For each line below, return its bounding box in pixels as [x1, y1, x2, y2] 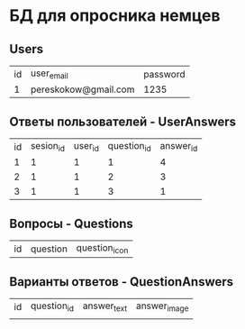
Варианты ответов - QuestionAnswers [9, 274, 234, 289]
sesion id [30, 140, 66, 154]
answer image [135, 299, 189, 314]
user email [30, 67, 69, 81]
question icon [76, 242, 129, 256]
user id [73, 140, 99, 154]
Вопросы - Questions [9, 215, 133, 231]
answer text [82, 299, 128, 314]
